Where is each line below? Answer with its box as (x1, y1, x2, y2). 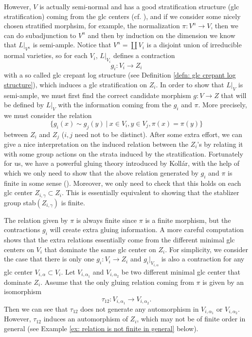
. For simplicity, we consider (165, 244, 248, 254)
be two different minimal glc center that (121, 266, 241, 277)
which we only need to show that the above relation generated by (4, 167, 198, 178)
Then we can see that (4, 303, 68, 314)
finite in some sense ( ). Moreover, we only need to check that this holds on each (4, 178, 241, 188)
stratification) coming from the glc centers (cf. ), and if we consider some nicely (4, 11, 241, 21)
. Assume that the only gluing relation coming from (40, 277, 194, 287)
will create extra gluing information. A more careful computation (50, 224, 244, 235)
